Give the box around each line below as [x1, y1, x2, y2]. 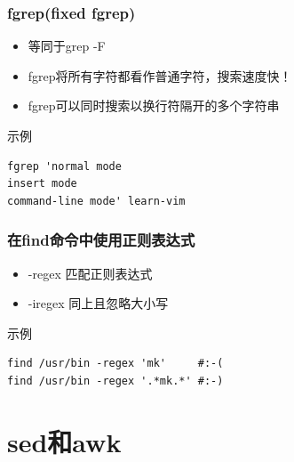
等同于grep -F [28, 36, 106, 55]
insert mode [7, 177, 77, 190]
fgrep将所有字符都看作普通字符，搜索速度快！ [28, 66, 292, 85]
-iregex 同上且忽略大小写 [28, 294, 169, 312]
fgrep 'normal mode [7, 159, 122, 173]
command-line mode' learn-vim [7, 194, 186, 207]
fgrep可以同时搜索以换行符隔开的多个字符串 [28, 96, 280, 115]
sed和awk [7, 423, 122, 459]
